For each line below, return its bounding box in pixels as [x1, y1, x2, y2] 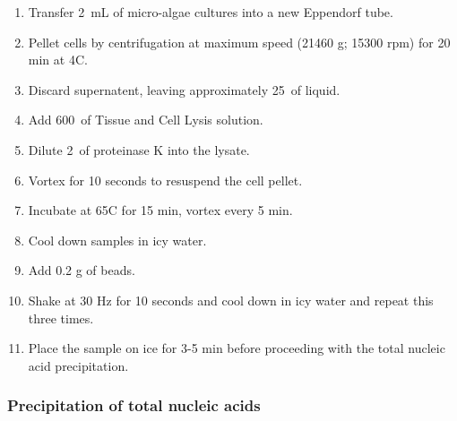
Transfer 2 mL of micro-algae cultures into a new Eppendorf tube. [28, 3, 393, 21]
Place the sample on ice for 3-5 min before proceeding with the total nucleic [28, 339, 445, 357]
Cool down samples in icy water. [28, 230, 207, 249]
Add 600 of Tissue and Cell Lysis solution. [28, 110, 263, 129]
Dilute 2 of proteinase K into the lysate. [28, 140, 250, 159]
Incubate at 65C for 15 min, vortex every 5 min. [28, 201, 293, 219]
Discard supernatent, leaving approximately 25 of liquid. [28, 80, 341, 99]
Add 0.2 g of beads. [28, 261, 135, 279]
